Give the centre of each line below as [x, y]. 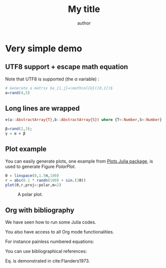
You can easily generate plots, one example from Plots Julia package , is [79, 161]
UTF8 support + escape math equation [67, 67]
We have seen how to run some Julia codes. [51, 222]
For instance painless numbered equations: [49, 241]
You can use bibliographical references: [46, 251]
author [84, 23]
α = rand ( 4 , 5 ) [17, 93]
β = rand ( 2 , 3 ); [19, 129]
